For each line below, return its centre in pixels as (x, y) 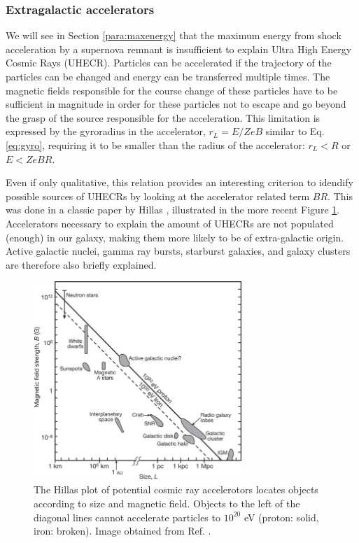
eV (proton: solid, (281, 517)
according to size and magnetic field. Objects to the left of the (167, 503)
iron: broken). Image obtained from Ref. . (122, 531)
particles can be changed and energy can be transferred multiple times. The (168, 76)
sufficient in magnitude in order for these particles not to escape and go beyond (176, 104)
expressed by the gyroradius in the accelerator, (106, 131)
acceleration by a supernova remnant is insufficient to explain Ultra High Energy (179, 49)
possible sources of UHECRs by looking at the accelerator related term (158, 196)
